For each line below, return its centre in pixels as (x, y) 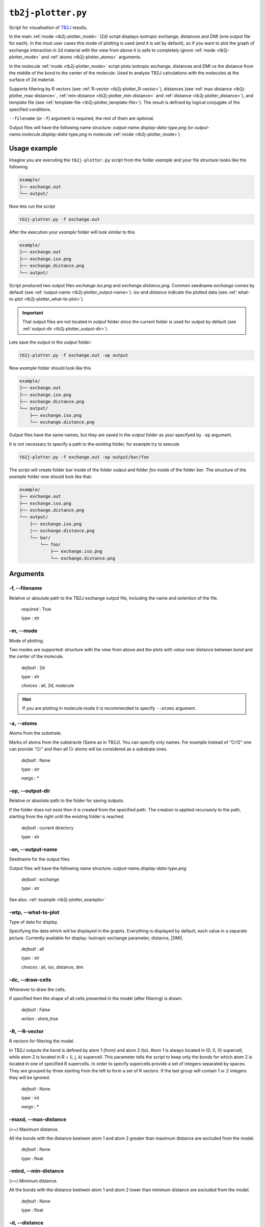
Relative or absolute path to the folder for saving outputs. (67, 800)
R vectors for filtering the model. (42, 1041)
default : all (33, 949)
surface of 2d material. (32, 80)
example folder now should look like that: (51, 477)
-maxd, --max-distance (38, 1120)
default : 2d (33, 667)
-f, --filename (26, 588)
